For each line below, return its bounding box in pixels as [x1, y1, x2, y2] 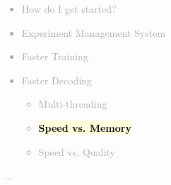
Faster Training [21, 49, 88, 64]
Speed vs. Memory [38, 120, 131, 135]
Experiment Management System [21, 25, 166, 40]
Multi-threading [38, 96, 107, 111]
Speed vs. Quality [38, 144, 115, 159]
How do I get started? [21, 1, 117, 16]
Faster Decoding [21, 72, 93, 87]
